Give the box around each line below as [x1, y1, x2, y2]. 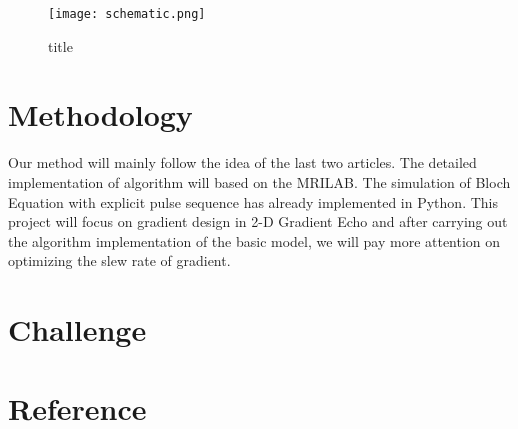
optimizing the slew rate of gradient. [8, 250, 231, 271]
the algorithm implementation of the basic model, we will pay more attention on [8, 230, 501, 251]
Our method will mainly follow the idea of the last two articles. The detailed [8, 152, 477, 173]
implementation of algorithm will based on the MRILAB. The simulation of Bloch [8, 171, 511, 192]
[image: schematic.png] [48, 7, 206, 21]
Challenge [8, 309, 147, 350]
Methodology [8, 94, 193, 135]
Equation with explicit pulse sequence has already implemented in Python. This [8, 191, 498, 212]
